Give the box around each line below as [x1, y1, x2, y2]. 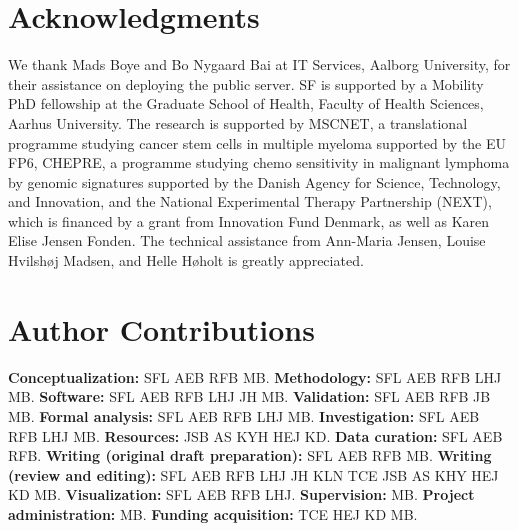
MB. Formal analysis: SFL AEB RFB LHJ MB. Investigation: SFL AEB [8, 405, 480, 426]
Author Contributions [8, 308, 315, 349]
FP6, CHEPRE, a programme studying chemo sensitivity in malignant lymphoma [8, 152, 510, 173]
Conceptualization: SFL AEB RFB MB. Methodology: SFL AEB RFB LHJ [8, 366, 502, 387]
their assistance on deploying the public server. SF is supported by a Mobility [8, 73, 484, 94]
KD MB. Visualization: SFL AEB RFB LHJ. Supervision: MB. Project [8, 484, 475, 505]
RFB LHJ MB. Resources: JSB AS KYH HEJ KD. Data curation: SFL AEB [8, 425, 503, 446]
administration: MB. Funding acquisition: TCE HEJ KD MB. [8, 503, 418, 524]
